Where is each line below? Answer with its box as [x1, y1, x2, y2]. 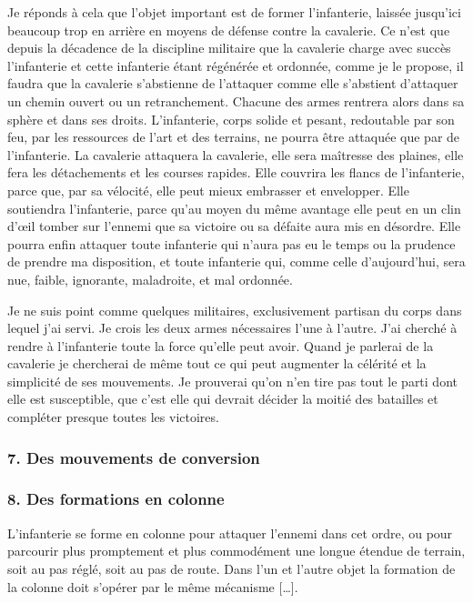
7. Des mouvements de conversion [7, 446, 260, 468]
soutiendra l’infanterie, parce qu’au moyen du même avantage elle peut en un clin [7, 198, 461, 217]
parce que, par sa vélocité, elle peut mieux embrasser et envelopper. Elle [7, 180, 409, 199]
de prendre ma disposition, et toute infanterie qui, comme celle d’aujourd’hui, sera [7, 252, 466, 271]
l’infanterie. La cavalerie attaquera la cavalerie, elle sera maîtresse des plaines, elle [7, 145, 464, 164]
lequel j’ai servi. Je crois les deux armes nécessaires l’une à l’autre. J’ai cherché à [7, 318, 458, 337]
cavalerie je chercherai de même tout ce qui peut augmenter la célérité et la [7, 354, 427, 373]
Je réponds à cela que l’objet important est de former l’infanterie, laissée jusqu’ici [7, 3, 461, 21]
